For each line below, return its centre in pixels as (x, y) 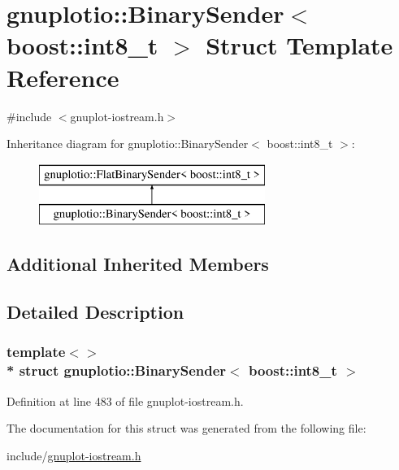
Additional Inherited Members (138, 264)
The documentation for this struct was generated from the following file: (186, 428)
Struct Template (299, 45)
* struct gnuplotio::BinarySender (117, 370)
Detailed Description (95, 312)
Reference (63, 77)
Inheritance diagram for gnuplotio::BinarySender (128, 144)
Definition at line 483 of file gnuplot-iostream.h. (125, 400)
